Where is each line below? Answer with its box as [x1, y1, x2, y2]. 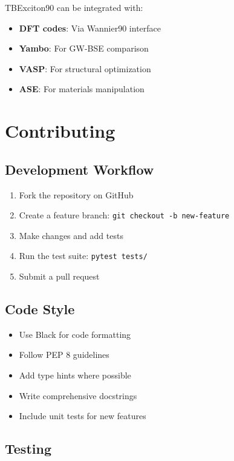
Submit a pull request [19, 270, 100, 283]
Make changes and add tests [19, 229, 123, 241]
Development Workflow [5, 160, 154, 178]
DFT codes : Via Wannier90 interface [19, 21, 161, 34]
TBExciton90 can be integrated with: [5, 1, 143, 13]
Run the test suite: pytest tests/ [19, 249, 148, 262]
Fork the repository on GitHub [19, 188, 134, 201]
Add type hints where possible [19, 369, 131, 382]
